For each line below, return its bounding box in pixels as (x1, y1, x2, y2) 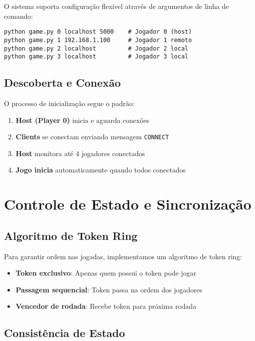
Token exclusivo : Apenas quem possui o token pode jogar (15, 268, 197, 278)
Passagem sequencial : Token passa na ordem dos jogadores (15, 284, 203, 294)
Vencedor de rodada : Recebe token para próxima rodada (15, 301, 197, 311)
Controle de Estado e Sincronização (4, 194, 252, 214)
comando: (4, 10, 33, 21)
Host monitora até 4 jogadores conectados (15, 148, 145, 158)
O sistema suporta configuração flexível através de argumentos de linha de (4, 1, 229, 11)
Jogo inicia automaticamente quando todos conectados (15, 165, 186, 175)
